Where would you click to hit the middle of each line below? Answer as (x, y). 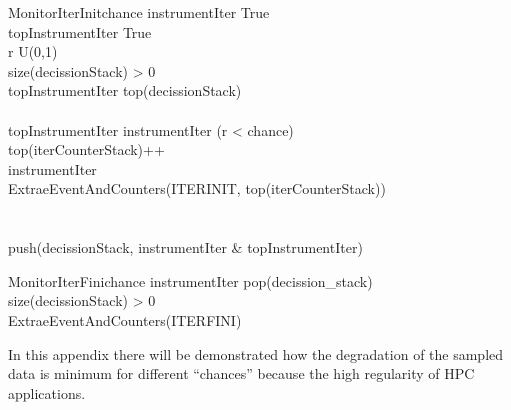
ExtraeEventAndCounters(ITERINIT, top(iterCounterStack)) (197, 188)
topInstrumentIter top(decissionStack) (125, 90)
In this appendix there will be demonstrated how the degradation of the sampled (256, 353)
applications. (47, 392)
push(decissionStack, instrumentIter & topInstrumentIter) (185, 247)
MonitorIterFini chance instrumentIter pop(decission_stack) (190, 280)
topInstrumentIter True (80, 31)
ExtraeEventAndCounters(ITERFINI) (125, 319)
